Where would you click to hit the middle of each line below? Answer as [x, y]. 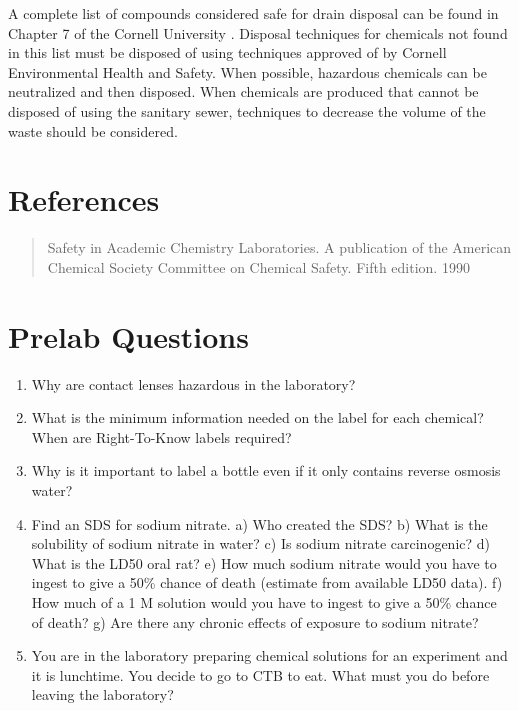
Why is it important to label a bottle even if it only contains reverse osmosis [266, 470]
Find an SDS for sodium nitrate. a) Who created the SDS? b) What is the [259, 523]
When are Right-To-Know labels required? [161, 436]
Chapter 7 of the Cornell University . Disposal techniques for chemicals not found [258, 32]
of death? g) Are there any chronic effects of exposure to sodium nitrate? [255, 621]
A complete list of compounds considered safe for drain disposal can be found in [253, 13]
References [84, 199]
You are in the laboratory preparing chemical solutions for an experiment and [269, 655]
